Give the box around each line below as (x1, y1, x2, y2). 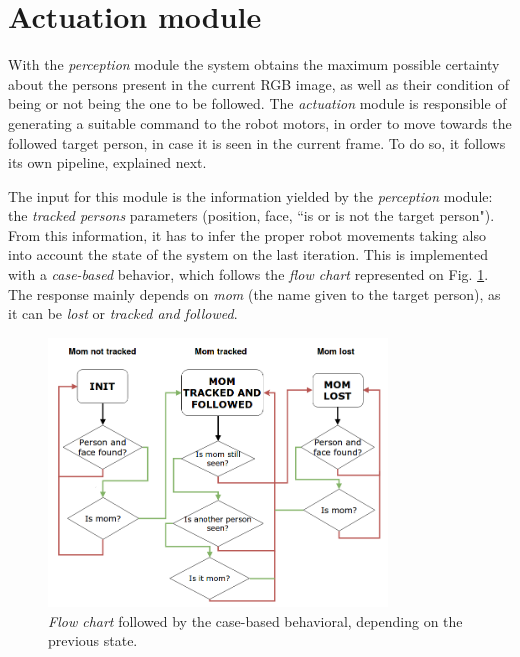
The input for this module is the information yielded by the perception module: (8, 185, 493, 206)
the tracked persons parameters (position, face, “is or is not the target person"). (8, 205, 495, 226)
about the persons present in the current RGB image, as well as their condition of (8, 73, 510, 94)
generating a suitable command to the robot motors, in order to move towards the (8, 112, 512, 133)
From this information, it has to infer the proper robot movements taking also (8, 224, 486, 245)
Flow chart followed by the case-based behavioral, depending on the (48, 610, 463, 631)
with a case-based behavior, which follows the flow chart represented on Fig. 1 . (8, 264, 489, 285)
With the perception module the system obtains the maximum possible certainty (8, 54, 500, 75)
